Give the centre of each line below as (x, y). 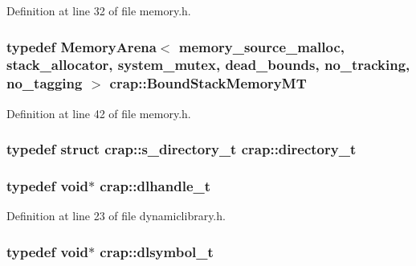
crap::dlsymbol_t (157, 251)
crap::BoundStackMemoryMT (208, 83)
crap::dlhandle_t (155, 186)
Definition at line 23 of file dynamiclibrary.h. (116, 216)
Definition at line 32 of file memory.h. (99, 10)
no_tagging (45, 83)
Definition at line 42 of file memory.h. (99, 113)
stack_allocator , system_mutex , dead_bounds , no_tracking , (208, 65)
